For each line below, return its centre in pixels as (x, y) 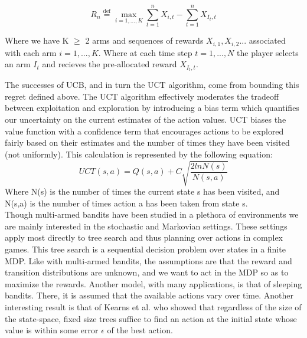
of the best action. (140, 330)
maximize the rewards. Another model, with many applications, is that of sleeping (153, 283)
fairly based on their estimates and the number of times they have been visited (147, 142)
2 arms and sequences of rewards (144, 40)
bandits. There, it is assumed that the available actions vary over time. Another (149, 295)
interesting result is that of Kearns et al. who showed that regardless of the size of (153, 306)
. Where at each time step (145, 52)
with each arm (31, 52)
